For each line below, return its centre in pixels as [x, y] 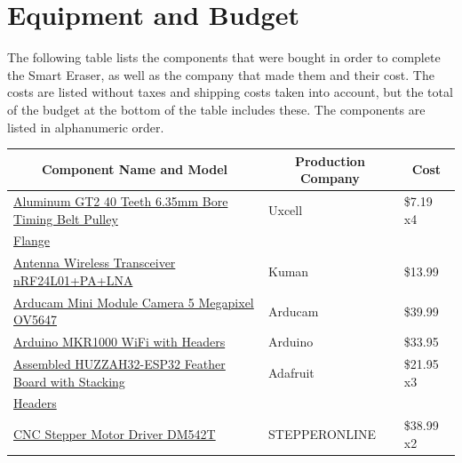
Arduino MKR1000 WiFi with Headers [119, 342]
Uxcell [285, 209]
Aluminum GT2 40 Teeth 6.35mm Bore [121, 201]
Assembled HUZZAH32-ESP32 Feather [119, 364]
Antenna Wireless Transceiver [95, 263]
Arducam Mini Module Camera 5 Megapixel [134, 302]
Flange [32, 240]
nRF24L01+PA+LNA [73, 279]
